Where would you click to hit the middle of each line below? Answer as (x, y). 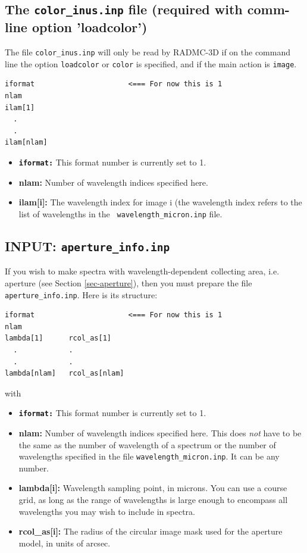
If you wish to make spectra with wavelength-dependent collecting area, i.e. (142, 271)
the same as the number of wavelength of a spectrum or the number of (147, 444)
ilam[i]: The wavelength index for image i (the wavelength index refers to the (160, 202)
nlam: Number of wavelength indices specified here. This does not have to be (160, 432)
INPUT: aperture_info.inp (87, 246)
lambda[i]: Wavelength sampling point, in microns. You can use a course (153, 488)
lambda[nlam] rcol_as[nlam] (65, 374)
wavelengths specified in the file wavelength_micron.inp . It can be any (149, 456)
